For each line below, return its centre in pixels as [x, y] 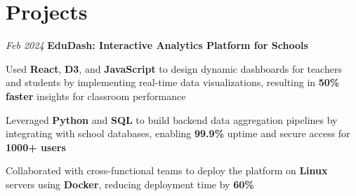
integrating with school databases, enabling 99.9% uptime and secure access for [178, 133]
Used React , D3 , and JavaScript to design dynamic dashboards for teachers [174, 68]
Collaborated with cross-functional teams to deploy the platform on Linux [167, 170]
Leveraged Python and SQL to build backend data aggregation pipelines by [172, 119]
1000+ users [36, 147]
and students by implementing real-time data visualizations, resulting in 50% [173, 82]
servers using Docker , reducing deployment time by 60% [130, 184]
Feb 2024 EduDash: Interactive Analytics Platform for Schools [157, 45]
